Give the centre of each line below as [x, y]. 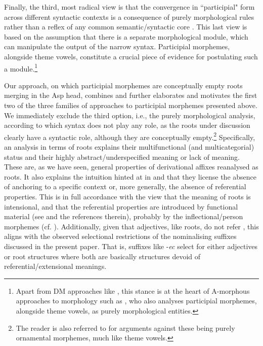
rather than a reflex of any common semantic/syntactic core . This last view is [126, 27]
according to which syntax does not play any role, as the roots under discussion [127, 125]
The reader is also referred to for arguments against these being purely [125, 327]
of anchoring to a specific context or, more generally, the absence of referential [125, 186]
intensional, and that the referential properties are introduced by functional [121, 206]
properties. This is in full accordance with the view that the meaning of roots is [127, 196]
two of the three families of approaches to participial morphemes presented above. [131, 105]
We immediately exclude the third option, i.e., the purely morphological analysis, [130, 115]
